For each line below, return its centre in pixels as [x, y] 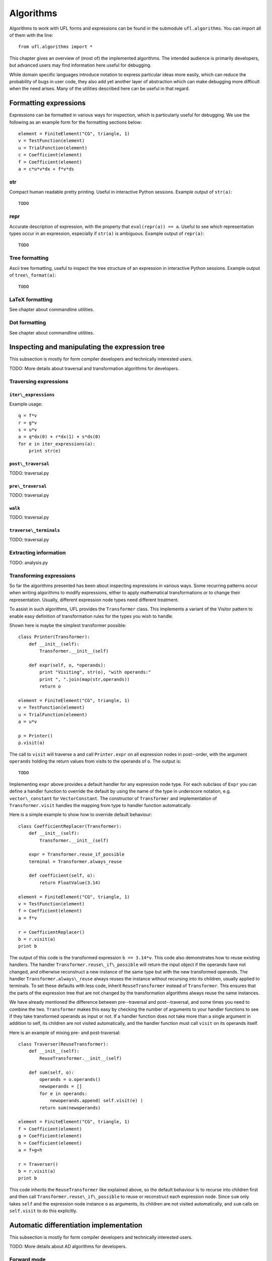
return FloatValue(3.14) [70, 882]
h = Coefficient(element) [50, 1143]
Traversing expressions [39, 381]
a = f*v [28, 918]
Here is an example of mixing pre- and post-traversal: [65, 1033]
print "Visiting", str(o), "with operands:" [95, 672]
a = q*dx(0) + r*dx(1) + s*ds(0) [59, 437]
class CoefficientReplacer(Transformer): [70, 826]
